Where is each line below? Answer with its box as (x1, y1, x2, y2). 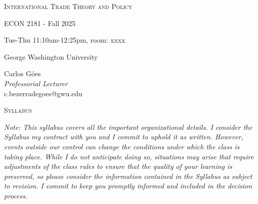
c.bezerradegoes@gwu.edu (4, 88, 82, 98)
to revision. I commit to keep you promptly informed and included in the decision (4, 180, 252, 191)
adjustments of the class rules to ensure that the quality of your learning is (4, 161, 232, 171)
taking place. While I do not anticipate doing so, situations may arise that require (4, 151, 254, 161)
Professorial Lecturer (4, 78, 68, 88)
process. (4, 190, 27, 200)
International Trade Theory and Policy (4, 1, 132, 11)
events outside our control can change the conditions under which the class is (4, 141, 240, 151)
